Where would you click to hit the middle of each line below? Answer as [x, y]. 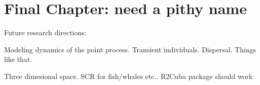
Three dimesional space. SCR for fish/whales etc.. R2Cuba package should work [128, 76]
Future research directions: [45, 32]
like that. [18, 59]
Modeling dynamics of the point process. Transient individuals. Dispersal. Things [130, 49]
